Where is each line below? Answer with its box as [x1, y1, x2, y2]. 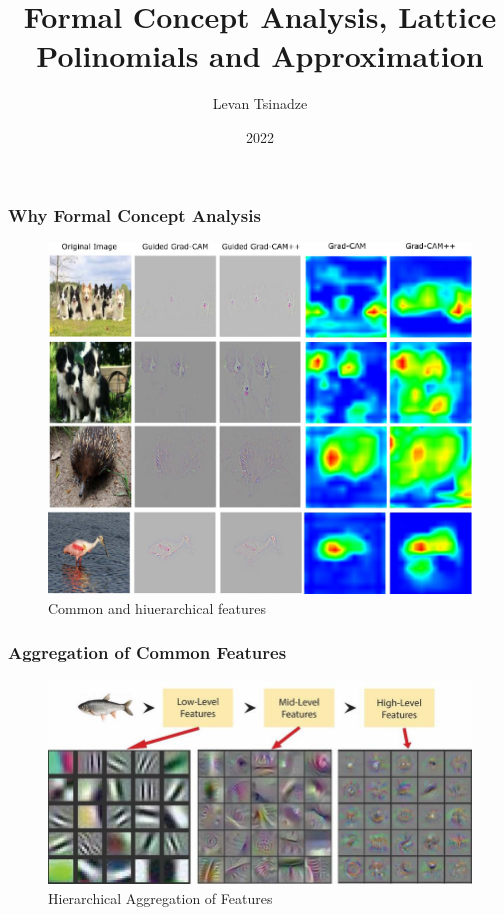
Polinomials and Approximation [36, 35, 484, 76]
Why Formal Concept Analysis [8, 202, 261, 227]
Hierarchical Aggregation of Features [48, 887, 273, 908]
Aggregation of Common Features [8, 640, 287, 665]
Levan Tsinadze [212, 93, 308, 114]
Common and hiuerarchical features [48, 597, 266, 618]
